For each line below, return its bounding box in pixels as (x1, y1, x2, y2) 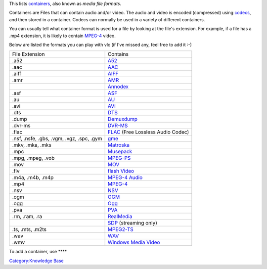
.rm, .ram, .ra (12, 213, 43, 220)
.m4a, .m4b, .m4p (12, 174, 54, 181)
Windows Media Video (107, 239, 160, 246)
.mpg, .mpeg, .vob (12, 155, 55, 162)
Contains (107, 51, 129, 58)
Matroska (107, 141, 130, 148)
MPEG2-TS (107, 226, 133, 233)
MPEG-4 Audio (107, 174, 143, 181)
